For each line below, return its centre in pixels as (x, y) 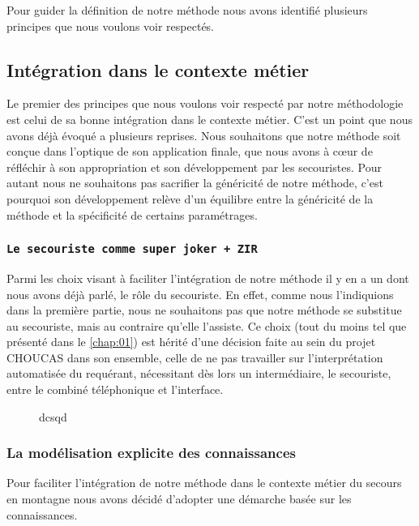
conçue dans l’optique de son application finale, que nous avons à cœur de (190, 151)
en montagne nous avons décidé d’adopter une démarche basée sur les (179, 499)
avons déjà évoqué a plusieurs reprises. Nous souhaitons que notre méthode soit (204, 135)
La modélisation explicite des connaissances (151, 453)
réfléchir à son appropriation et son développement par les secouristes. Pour (194, 167)
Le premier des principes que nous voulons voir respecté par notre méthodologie (205, 103)
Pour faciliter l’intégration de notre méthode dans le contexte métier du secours (204, 483)
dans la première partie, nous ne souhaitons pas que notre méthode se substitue (204, 310)
